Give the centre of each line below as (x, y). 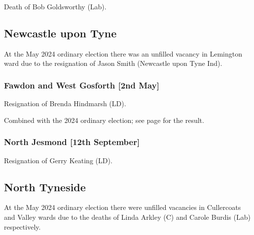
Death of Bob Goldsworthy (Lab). (55, 6)
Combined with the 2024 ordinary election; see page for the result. (104, 120)
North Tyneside (45, 187)
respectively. (22, 226)
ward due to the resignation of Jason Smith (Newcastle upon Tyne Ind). (113, 63)
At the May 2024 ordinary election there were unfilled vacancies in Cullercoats (123, 207)
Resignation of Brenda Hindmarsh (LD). (65, 103)
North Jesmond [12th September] (72, 142)
